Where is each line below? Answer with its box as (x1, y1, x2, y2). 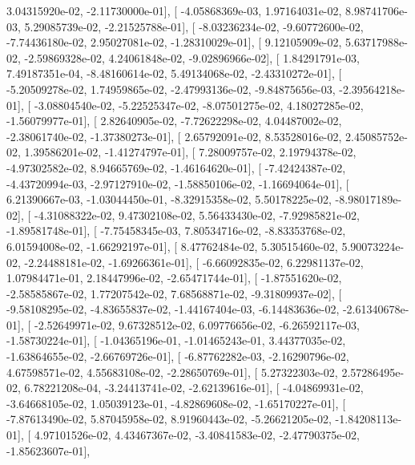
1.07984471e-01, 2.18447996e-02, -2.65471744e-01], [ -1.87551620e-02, (6, 269, 342, 286)
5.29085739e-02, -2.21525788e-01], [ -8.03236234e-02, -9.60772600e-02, (24, 18, 364, 34)
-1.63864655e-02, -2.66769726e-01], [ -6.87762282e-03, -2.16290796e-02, (6, 348, 349, 365)
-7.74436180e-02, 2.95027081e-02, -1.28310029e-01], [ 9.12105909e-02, (6, 34, 342, 51)
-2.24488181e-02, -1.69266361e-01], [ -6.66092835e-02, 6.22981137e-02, (24, 253, 364, 270)
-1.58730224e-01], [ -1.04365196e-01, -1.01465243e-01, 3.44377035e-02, (6, 332, 346, 349)
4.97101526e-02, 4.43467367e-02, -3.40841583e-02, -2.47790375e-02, (34, 427, 360, 443)
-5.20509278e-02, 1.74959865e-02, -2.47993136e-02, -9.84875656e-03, (6, 80, 336, 97)
